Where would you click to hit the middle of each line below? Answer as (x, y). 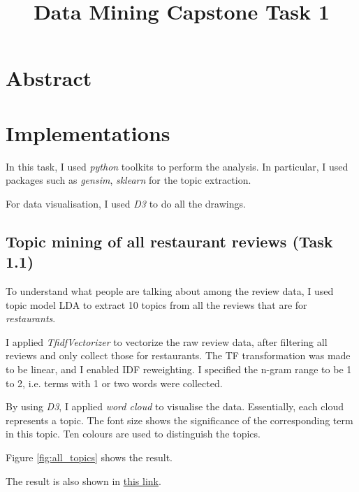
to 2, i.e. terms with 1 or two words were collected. (114, 383)
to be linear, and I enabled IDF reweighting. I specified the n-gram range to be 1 (179, 369)
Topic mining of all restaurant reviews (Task (169, 241)
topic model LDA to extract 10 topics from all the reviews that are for (156, 304)
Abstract (49, 78)
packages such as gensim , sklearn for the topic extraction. (129, 180)
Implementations (88, 132)
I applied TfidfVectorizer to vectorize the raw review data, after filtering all (167, 341)
